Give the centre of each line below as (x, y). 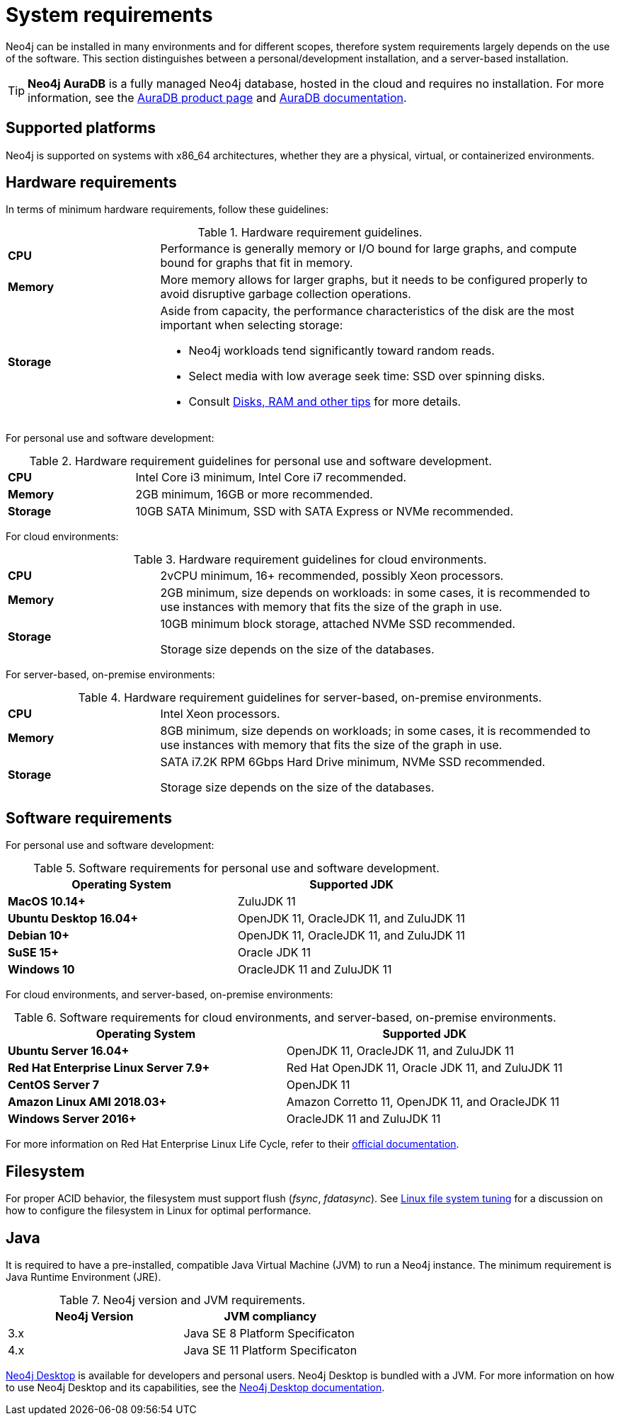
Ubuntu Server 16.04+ (69, 1051)
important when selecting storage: (252, 325)
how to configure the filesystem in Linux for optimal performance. (159, 1211)
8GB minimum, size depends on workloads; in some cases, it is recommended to (375, 731)
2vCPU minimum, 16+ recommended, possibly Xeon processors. (332, 576)
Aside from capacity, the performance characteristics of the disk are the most (367, 311)
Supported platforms (81, 128)
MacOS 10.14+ (47, 902)
